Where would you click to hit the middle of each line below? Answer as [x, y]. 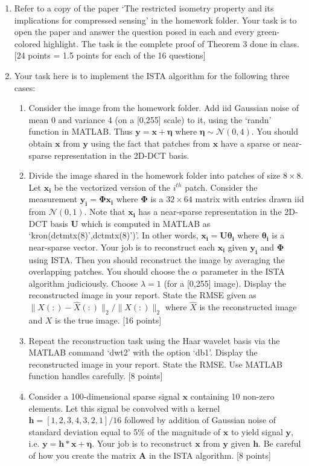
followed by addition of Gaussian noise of [200, 420]
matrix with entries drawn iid [250, 199]
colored [27, 43]
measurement [53, 199]
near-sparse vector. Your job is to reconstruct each [122, 247]
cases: [25, 87]
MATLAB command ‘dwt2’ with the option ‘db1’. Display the [143, 352]
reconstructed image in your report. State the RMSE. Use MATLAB [155, 364]
